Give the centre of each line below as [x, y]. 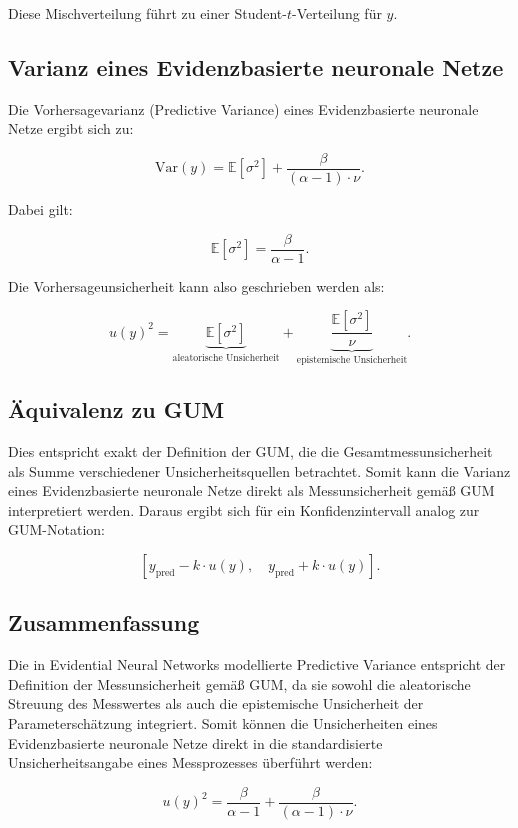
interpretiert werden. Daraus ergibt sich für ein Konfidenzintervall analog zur [244, 509]
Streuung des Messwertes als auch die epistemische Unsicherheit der [216, 703]
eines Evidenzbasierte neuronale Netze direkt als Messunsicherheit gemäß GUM [251, 490]
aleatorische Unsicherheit [226, 357]
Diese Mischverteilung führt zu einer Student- [147, 13]
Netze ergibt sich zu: [71, 128]
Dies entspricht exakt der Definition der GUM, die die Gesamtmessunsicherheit [250, 450]
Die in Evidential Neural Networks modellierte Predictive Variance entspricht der [257, 664]
